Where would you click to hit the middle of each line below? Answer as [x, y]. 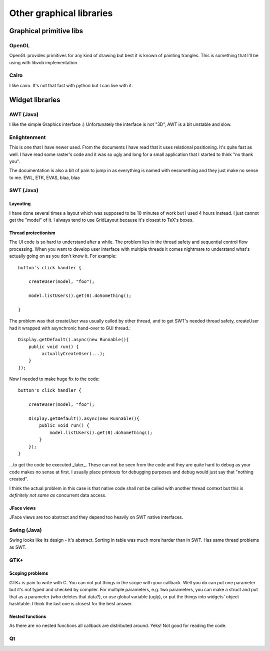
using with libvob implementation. [44, 62]
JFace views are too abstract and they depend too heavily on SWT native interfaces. [96, 517]
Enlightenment [27, 137]
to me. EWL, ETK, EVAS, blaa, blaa [44, 178]
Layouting [20, 204]
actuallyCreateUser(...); [73, 353]
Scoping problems [29, 573]
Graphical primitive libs [46, 31]
